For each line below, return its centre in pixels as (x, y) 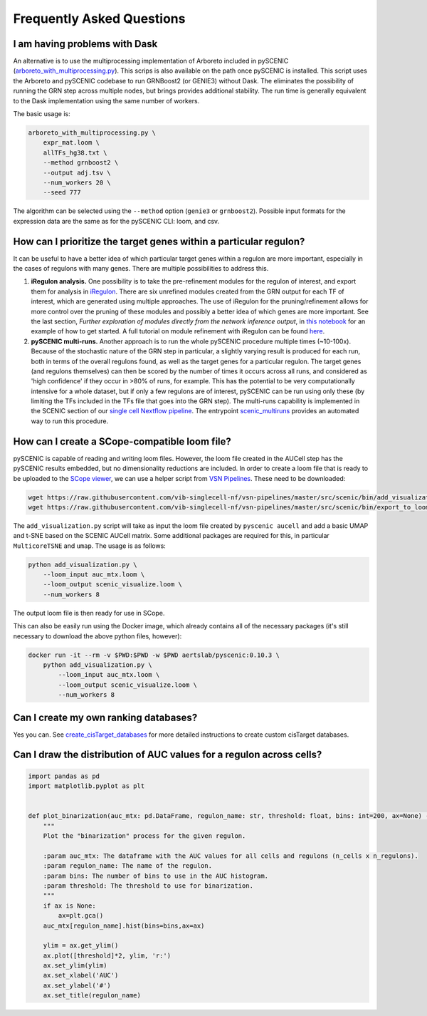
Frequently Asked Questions (99, 19)
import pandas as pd (64, 776)
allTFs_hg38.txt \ (75, 152)
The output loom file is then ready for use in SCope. (89, 613)
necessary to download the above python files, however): (97, 636)
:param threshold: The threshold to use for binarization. (148, 886)
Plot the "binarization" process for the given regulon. (144, 836)
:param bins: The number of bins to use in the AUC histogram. (156, 876)
